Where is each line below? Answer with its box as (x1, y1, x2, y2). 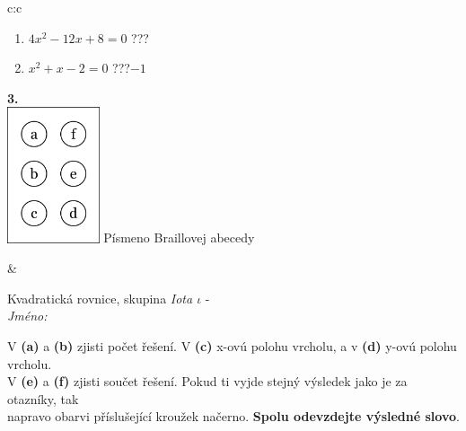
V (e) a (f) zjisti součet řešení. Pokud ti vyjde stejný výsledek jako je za (7, 372, 408, 391)
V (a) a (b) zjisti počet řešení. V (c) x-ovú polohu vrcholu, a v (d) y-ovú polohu (7, 336, 457, 355)
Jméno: (7, 306, 48, 325)
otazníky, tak (7, 389, 79, 408)
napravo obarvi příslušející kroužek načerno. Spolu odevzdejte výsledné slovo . (7, 407, 460, 426)
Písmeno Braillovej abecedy (103, 228, 255, 247)
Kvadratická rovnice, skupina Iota (7, 288, 193, 307)
